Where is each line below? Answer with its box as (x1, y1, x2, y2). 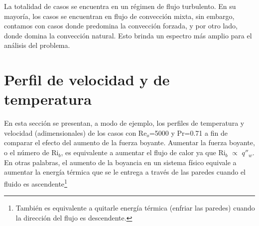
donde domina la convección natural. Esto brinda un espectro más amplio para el (4, 30, 252, 40)
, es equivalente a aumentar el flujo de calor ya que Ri (61, 147, 226, 158)
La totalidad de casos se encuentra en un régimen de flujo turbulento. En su (4, 1, 236, 11)
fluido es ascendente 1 (4, 177, 67, 189)
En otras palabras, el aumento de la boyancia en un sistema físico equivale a (4, 157, 237, 167)
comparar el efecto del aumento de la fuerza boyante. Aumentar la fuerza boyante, (4, 137, 255, 148)
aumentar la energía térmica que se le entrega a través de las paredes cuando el (4, 167, 246, 177)
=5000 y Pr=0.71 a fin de (149, 127, 228, 138)
